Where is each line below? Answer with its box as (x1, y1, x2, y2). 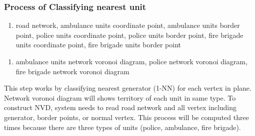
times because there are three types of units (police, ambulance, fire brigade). (4, 122, 241, 132)
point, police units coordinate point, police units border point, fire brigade (15, 29, 243, 40)
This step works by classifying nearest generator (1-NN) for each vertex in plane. (4, 83, 251, 93)
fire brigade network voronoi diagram (15, 66, 129, 76)
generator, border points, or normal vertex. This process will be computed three (4, 112, 249, 122)
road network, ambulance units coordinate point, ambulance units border (15, 20, 240, 30)
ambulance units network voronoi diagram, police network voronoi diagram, (15, 56, 247, 66)
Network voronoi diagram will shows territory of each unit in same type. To (4, 92, 236, 103)
